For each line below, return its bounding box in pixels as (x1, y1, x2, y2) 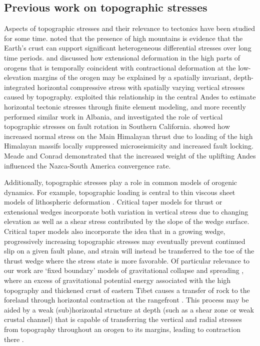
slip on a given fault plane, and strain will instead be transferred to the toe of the (4, 245, 254, 256)
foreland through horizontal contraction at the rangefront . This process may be (4, 294, 249, 305)
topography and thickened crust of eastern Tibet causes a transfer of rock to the (4, 284, 250, 295)
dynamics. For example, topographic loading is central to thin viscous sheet (4, 186, 235, 197)
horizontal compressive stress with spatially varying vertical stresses (37, 81, 245, 92)
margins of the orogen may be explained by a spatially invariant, (33, 72, 231, 82)
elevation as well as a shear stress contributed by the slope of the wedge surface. (4, 216, 249, 226)
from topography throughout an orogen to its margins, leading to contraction (4, 324, 240, 334)
